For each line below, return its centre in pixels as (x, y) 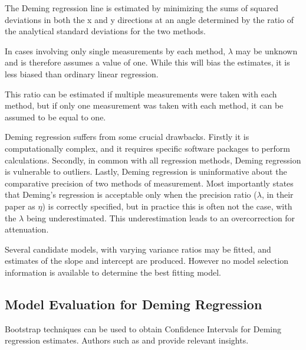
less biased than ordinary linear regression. (82, 73)
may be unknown (266, 50)
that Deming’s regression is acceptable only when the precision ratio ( (131, 194)
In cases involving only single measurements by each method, (115, 50)
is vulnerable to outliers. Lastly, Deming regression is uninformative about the (146, 171)
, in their (277, 194)
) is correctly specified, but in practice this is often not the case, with (167, 206)
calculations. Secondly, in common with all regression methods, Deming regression (153, 160)
